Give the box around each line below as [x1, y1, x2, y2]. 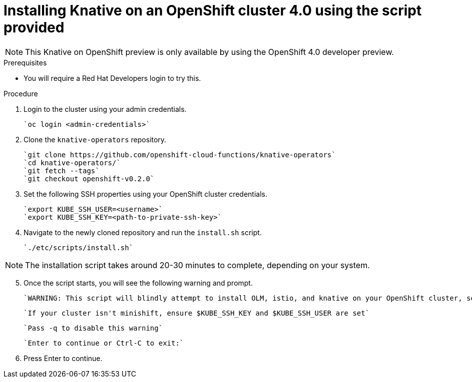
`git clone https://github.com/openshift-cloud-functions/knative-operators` [24, 150, 336, 159]
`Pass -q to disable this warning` [24, 324, 163, 332]
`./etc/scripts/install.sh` [24, 243, 134, 252]
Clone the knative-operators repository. [24, 135, 167, 144]
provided [4, 19, 65, 36]
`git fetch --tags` [24, 166, 100, 175]
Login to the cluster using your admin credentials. [24, 104, 187, 113]
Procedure [4, 89, 38, 98]
